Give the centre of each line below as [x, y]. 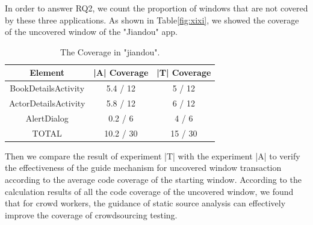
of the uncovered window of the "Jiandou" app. [91, 32]
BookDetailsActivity [47, 88]
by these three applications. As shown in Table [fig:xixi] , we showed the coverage [152, 20]
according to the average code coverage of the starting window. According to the [153, 180]
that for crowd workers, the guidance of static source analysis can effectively [145, 203]
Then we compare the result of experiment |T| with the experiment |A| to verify [153, 156]
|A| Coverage [121, 72]
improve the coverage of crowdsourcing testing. [91, 214]
